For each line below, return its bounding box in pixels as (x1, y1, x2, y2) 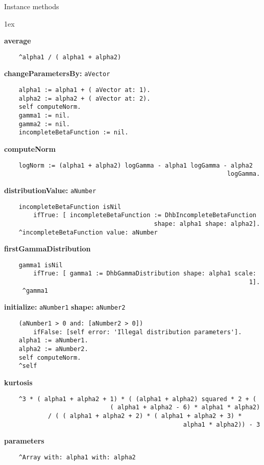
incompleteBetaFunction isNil (18, 203, 122, 211)
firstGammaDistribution (4, 243, 91, 254)
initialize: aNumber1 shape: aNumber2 (4, 301, 126, 312)
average (4, 35, 31, 46)
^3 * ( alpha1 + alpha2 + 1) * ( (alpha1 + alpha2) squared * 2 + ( (18, 395, 256, 403)
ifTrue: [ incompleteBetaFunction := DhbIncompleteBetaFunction (33, 212, 256, 219)
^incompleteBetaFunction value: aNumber (18, 228, 158, 236)
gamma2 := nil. (18, 120, 70, 128)
